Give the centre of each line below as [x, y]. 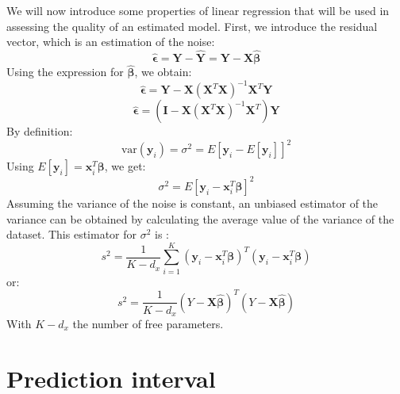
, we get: [125, 166]
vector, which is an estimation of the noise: [111, 42]
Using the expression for [65, 72]
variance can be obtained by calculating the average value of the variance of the [200, 218]
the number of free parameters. [148, 323]
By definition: [40, 131]
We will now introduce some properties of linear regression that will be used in [198, 10]
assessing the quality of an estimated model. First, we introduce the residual [192, 26]
